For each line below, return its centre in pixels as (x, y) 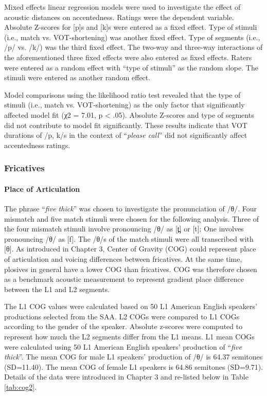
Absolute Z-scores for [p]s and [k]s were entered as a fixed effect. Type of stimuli (131, 27)
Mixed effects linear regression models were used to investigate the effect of (122, 7)
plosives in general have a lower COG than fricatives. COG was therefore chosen (131, 269)
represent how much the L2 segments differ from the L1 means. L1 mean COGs (129, 337)
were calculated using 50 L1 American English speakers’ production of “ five (123, 346)
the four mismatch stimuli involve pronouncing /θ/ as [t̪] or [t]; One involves (124, 229)
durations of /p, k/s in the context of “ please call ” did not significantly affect (126, 135)
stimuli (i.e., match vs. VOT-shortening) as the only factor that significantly (124, 105)
